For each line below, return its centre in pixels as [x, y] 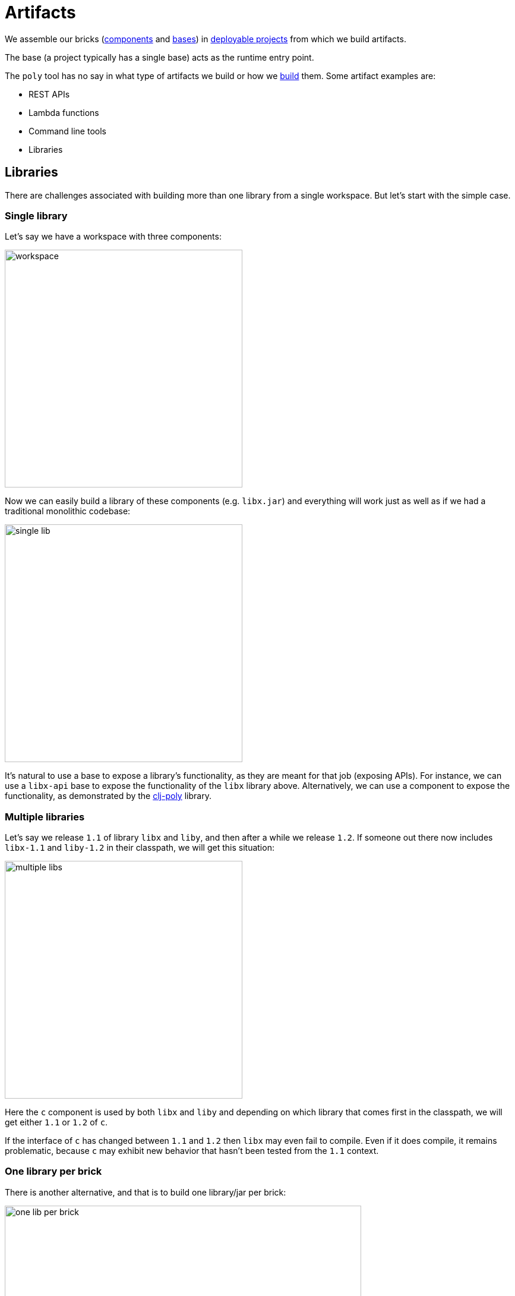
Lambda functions [64, 112]
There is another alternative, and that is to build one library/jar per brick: [146, 1192]
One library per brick [53, 1171]
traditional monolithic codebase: [68, 511]
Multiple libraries [45, 817]
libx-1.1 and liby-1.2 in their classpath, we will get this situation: [140, 848]
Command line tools [67, 131]
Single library [36, 216]
